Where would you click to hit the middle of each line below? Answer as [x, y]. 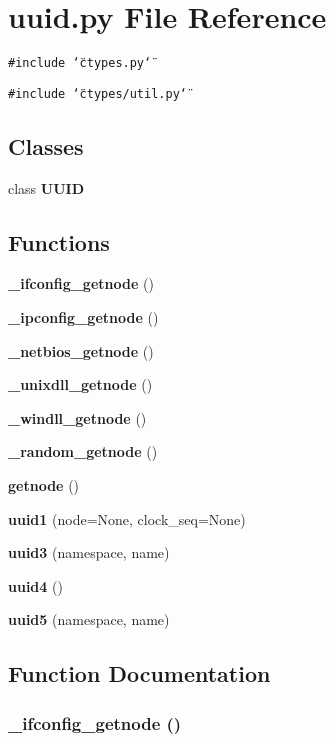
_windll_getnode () [77, 417]
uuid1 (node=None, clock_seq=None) [127, 518]
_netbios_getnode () [81, 350]
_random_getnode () [83, 451]
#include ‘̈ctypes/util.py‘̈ [97, 93]
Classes [46, 145]
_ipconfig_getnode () [83, 317]
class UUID [46, 187]
